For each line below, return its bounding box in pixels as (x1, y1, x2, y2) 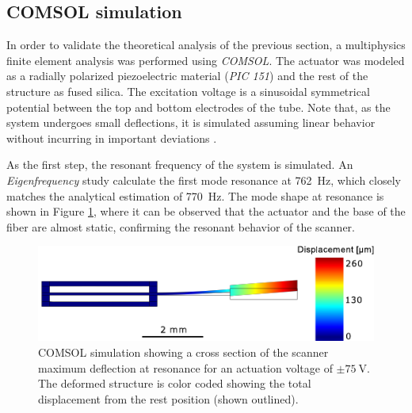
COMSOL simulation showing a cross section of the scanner (38, 343, 329, 360)
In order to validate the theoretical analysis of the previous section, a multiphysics (6, 36, 406, 53)
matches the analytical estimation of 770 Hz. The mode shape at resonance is (6, 187, 384, 204)
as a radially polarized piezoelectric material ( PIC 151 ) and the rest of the (6, 67, 368, 84)
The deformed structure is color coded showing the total (38, 375, 311, 392)
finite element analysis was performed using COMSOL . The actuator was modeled (6, 52, 405, 68)
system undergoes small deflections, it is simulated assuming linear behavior (6, 114, 376, 131)
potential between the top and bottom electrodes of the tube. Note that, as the (6, 98, 391, 115)
